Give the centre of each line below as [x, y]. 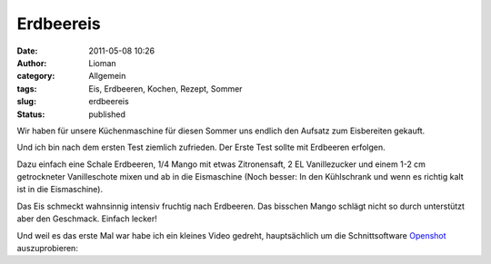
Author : [32, 63]
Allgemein [107, 76]
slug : [26, 102]
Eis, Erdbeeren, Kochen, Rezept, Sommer [165, 88]
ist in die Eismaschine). [60, 190]
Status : [31, 114]
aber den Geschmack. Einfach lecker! [87, 219]
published [107, 114]
